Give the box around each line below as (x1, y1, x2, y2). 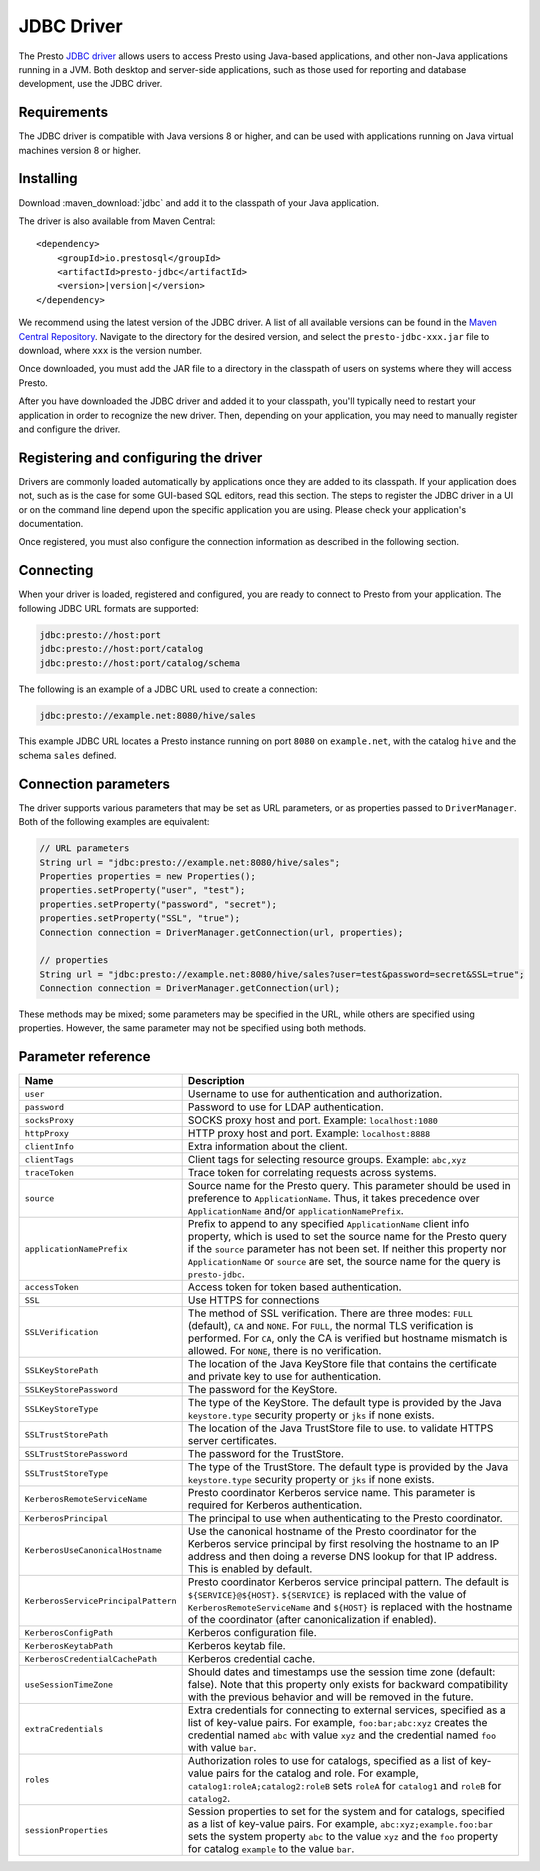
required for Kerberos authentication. (187, 1498, 363, 1512)
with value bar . (187, 1741, 257, 1755)
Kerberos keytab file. (187, 1639, 286, 1653)
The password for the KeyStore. (187, 1383, 338, 1397)
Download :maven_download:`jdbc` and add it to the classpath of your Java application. (18, 196, 380, 209)
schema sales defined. (18, 749, 117, 761)
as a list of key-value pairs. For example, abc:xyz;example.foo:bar (187, 1817, 494, 1831)
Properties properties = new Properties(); (39, 870, 257, 882)
